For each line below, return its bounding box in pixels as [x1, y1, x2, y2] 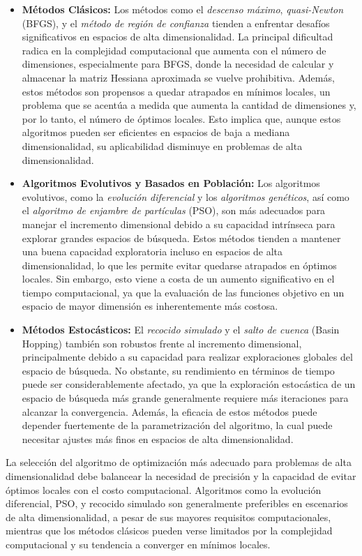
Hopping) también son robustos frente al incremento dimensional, [22, 336, 302, 350]
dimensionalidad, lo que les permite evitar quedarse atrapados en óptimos [22, 257, 337, 272]
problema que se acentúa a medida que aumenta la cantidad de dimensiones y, [22, 98, 356, 112]
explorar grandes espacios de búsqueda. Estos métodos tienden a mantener [22, 230, 341, 245]
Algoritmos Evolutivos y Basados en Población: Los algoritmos [22, 176, 320, 190]
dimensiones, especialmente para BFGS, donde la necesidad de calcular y [22, 57, 334, 71]
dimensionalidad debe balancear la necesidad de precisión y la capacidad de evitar [6, 469, 356, 483]
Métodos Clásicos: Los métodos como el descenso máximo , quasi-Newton [22, 2, 344, 16]
